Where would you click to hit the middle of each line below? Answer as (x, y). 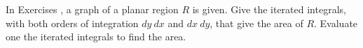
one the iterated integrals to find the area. (96, 37)
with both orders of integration (72, 23)
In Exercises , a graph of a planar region (92, 9)
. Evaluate (336, 23)
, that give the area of (256, 23)
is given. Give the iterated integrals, (269, 9)
